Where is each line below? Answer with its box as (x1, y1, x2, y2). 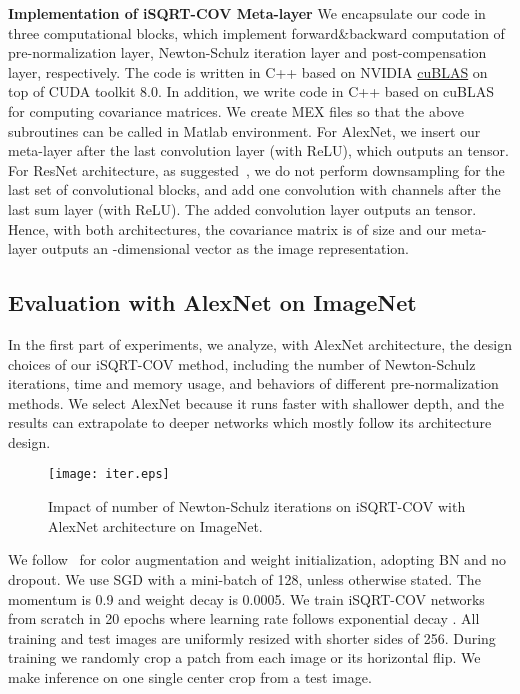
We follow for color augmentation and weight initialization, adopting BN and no (8, 549, 507, 570)
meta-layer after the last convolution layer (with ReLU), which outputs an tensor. (8, 140, 509, 161)
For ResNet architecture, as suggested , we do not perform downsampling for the (8, 159, 505, 180)
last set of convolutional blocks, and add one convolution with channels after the (8, 179, 501, 200)
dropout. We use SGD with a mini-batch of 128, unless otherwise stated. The (8, 568, 481, 589)
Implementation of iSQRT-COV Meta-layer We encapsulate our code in (8, 3, 486, 23)
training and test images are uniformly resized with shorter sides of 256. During (8, 627, 496, 648)
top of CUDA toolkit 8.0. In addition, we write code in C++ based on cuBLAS (8, 81, 495, 102)
